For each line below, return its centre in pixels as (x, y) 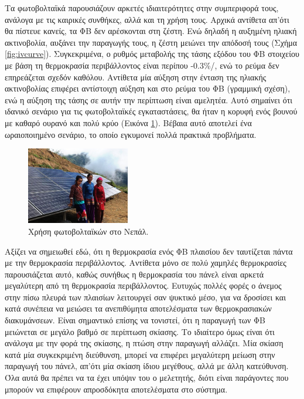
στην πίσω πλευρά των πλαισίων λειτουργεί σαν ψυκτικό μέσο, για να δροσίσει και (145, 297)
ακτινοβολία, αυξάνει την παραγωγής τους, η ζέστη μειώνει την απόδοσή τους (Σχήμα (151, 42)
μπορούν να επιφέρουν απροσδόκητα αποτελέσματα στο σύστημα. (116, 389)
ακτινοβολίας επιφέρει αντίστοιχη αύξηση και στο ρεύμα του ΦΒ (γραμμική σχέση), (148, 88)
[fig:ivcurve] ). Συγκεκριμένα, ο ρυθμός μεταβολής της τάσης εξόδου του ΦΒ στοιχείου (152, 54)
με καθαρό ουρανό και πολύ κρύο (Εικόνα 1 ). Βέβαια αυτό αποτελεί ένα (128, 122)
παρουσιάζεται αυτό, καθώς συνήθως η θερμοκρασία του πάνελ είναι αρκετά (134, 274)
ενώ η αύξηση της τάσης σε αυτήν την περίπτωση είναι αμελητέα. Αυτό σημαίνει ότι (149, 99)
